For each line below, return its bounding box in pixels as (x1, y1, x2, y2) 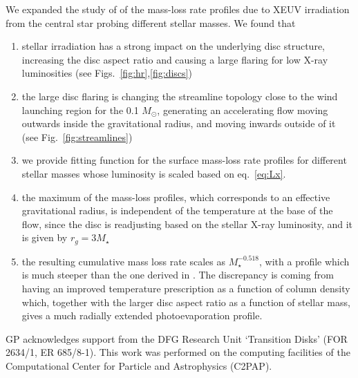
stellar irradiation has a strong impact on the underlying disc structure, (21, 39, 325, 53)
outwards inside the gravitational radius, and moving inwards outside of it (21, 116, 336, 131)
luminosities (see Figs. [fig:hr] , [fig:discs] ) (21, 66, 192, 80)
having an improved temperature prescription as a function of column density (21, 281, 350, 295)
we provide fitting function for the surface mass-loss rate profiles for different (21, 153, 347, 167)
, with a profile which (259, 254, 350, 268)
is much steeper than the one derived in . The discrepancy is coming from (21, 267, 334, 282)
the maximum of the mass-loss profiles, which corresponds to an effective (21, 189, 330, 204)
